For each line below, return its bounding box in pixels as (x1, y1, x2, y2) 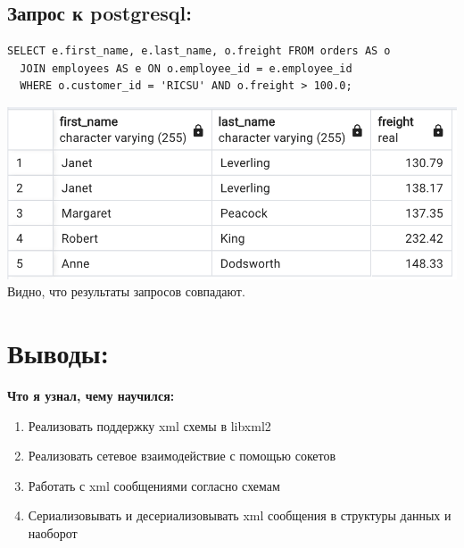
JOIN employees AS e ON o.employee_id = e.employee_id (20, 62, 352, 75)
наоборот (28, 524, 78, 543)
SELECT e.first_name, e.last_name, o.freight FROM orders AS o (7, 45, 391, 58)
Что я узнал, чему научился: (7, 386, 175, 405)
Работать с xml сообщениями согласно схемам (28, 476, 280, 494)
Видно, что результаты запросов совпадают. (7, 282, 245, 301)
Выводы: (7, 335, 109, 371)
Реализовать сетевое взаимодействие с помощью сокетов (28, 446, 336, 465)
